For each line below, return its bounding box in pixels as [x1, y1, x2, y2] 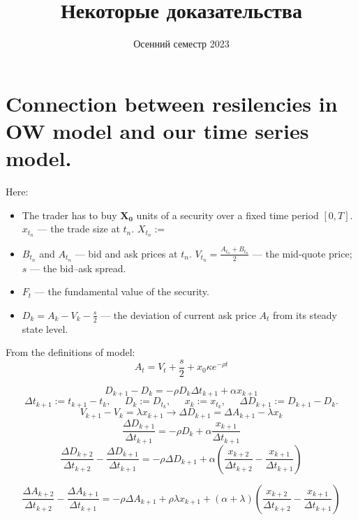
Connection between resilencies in [6, 89, 338, 117]
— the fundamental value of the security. [34, 284, 209, 299]
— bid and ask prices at [75, 246, 178, 260]
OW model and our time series [6, 116, 309, 144]
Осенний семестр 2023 [133, 36, 230, 51]
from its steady [273, 307, 337, 322]
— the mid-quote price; [252, 246, 352, 260]
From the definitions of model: [6, 345, 135, 359]
